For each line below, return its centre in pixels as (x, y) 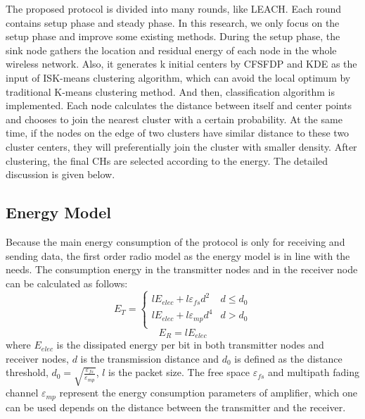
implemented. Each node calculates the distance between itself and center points (179, 105)
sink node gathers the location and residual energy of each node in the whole (171, 50)
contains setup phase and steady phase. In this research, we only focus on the (173, 22)
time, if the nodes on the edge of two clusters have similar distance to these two (178, 133)
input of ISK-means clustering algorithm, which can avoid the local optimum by (178, 77)
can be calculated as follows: (67, 283)
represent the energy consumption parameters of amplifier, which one (209, 393)
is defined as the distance (288, 358)
